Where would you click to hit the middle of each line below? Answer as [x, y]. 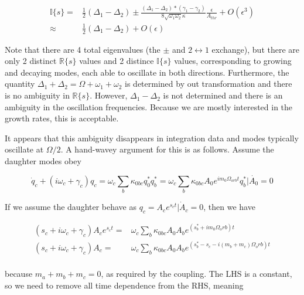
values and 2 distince [117, 61]
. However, [109, 95]
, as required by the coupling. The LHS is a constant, [197, 274]
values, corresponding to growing [233, 61]
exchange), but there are [256, 49]
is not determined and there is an [223, 95]
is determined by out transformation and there [209, 84]
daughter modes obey [43, 161]
